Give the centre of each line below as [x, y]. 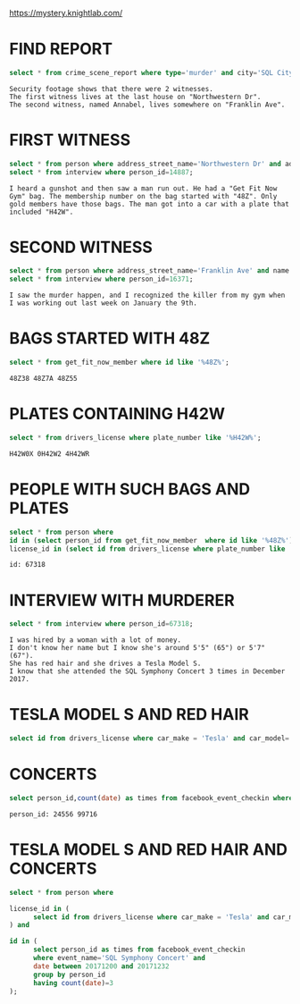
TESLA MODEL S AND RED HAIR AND [149, 849]
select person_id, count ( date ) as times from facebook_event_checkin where [151, 798]
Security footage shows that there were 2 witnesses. [112, 89]
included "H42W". [42, 212]
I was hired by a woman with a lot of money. [95, 640]
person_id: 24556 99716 [54, 814]
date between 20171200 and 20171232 [101, 966]
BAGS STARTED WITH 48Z [110, 338]
